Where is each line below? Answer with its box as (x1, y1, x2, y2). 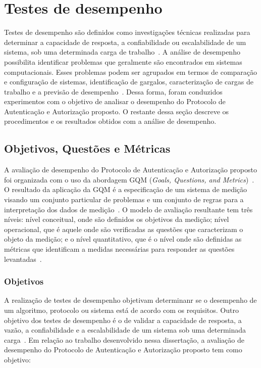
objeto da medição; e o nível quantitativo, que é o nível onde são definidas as (4, 234, 242, 244)
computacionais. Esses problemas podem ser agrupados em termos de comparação (4, 66, 257, 77)
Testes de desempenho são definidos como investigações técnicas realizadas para (4, 27, 250, 37)
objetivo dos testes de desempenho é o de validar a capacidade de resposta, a (4, 314, 242, 325)
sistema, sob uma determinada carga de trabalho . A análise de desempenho (4, 47, 240, 57)
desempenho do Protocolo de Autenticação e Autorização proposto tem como (4, 344, 242, 355)
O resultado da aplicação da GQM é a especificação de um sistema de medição (4, 184, 247, 195)
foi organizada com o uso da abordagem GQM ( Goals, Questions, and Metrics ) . (4, 174, 254, 185)
